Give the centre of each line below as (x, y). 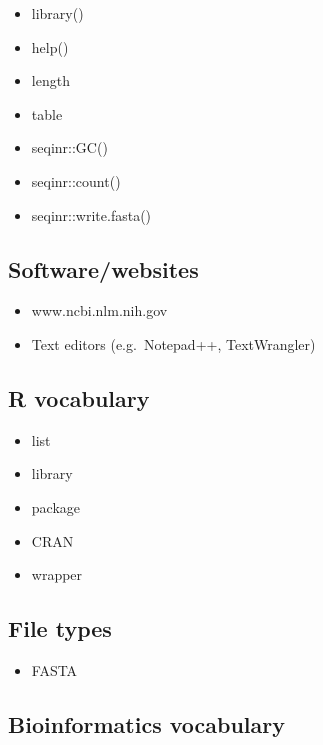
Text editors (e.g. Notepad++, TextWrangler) (173, 343)
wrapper (57, 574)
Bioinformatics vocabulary (146, 723)
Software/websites (103, 268)
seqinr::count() (76, 180)
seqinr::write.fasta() (91, 214)
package (56, 506)
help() (50, 46)
